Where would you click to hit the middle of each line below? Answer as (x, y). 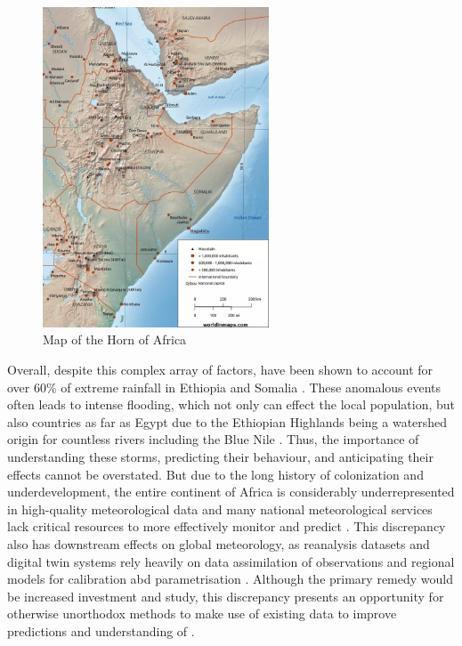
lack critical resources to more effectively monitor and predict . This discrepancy (227, 526)
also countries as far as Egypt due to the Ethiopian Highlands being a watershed (227, 421)
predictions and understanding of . (101, 630)
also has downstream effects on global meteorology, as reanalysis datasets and (219, 543)
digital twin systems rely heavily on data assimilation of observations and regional (231, 561)
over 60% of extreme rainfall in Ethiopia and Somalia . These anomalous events (224, 387)
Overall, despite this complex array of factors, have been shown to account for (220, 369)
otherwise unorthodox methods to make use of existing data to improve (202, 614)
